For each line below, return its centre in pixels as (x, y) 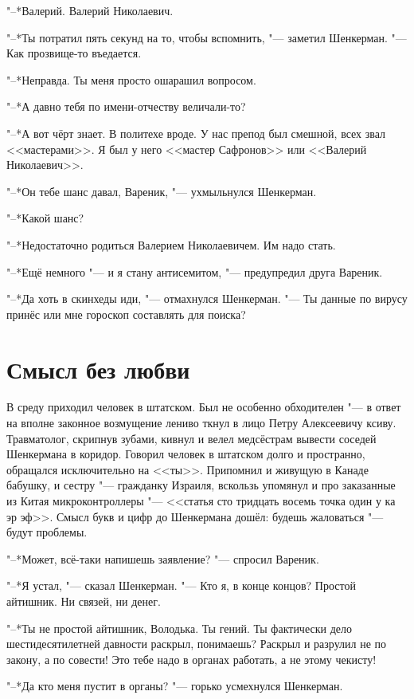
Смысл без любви (98, 369)
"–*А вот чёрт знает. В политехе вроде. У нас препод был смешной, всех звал (196, 133)
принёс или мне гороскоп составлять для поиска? (126, 314)
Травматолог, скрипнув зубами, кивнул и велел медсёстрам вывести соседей (191, 438)
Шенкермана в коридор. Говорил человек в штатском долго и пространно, (186, 454)
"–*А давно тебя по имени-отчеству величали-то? (126, 106)
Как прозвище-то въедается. (74, 53)
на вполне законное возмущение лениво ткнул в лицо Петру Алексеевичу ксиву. (201, 423)
